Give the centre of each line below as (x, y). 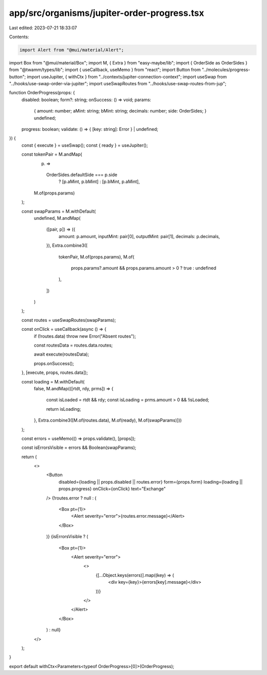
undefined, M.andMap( (57, 218)
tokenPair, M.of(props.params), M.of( (96, 257)
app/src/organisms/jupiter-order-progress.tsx (107, 13)
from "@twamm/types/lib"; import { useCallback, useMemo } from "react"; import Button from (105, 70)
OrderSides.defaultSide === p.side (82, 175)
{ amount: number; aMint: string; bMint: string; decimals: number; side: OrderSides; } (120, 111)
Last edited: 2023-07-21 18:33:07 (43, 28)
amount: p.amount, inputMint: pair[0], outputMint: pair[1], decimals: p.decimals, (139, 236)
